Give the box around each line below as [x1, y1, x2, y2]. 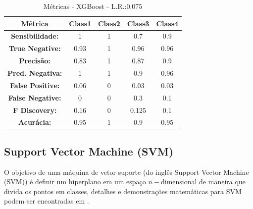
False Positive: [10, 80, 60, 90]
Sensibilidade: [11, 31, 59, 41]
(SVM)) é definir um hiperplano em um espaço [4, 176, 146, 187]
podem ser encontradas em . [4, 196, 89, 206]
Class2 [98, 18, 120, 28]
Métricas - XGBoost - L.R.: [43, 1, 127, 11]
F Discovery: [12, 104, 57, 115]
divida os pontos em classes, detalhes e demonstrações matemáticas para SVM [4, 186, 242, 196]
